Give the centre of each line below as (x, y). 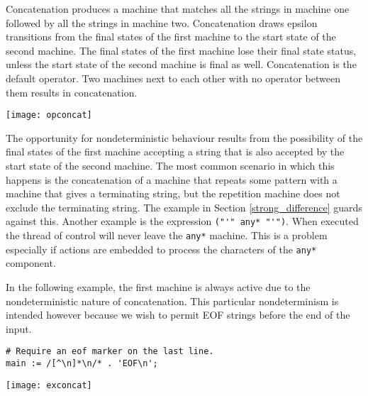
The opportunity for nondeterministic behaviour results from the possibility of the (184, 137)
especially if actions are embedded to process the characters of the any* (161, 249)
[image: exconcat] (49, 385)
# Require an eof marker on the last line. (110, 352)
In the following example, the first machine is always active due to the (158, 286)
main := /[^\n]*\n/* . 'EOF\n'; (82, 363)
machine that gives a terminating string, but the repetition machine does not (173, 193)
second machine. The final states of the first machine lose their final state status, (181, 50)
